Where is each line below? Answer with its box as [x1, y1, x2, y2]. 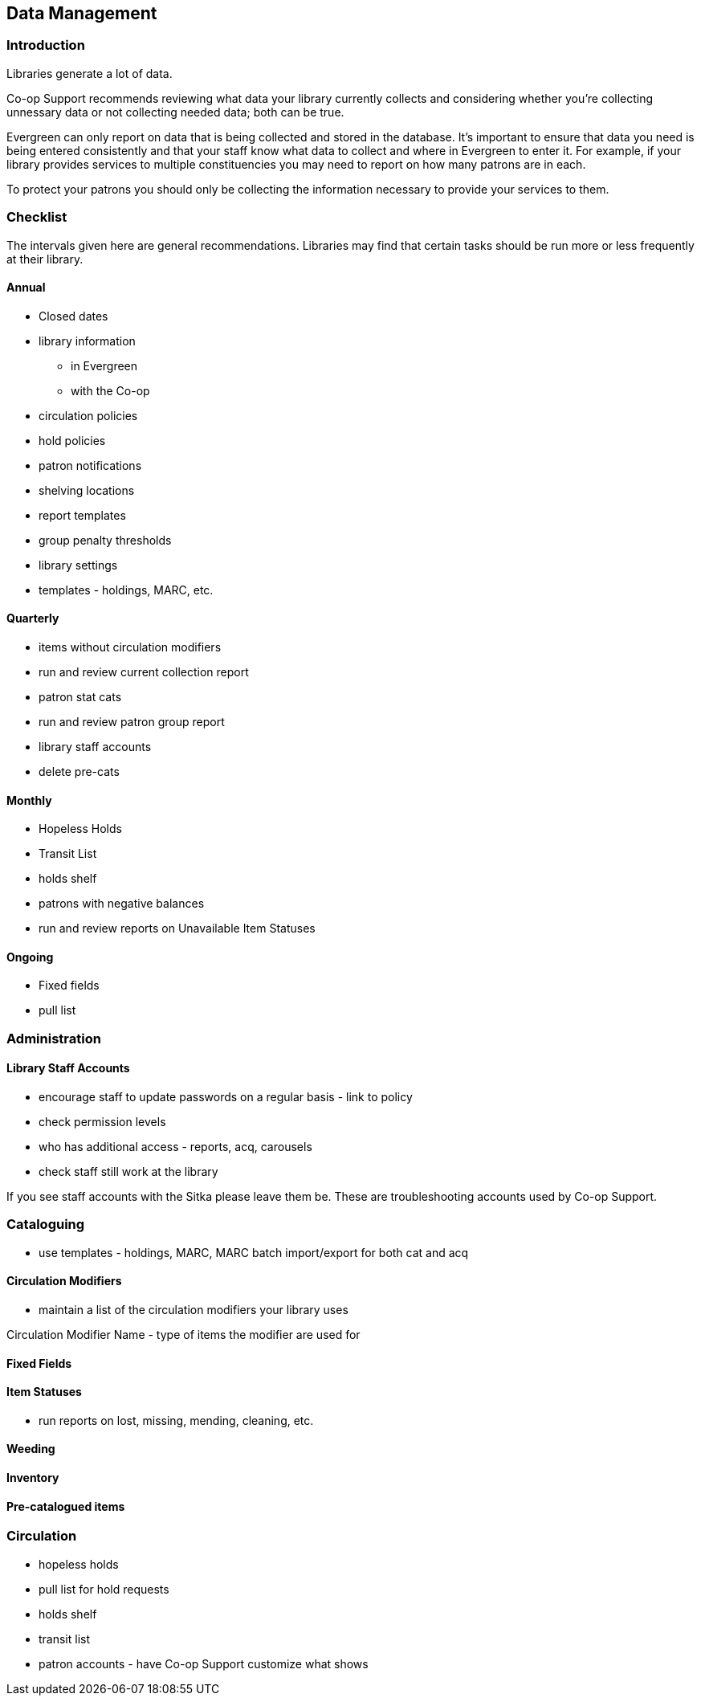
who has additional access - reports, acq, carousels [39, 1140, 312, 1154]
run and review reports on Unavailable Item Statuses [39, 921, 316, 936]
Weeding [6, 1442, 55, 1456]
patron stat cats [39, 689, 122, 704]
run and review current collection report [39, 664, 249, 679]
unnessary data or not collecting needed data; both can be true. [6, 104, 344, 119]
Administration [6, 1030, 101, 1047]
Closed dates [39, 308, 108, 323]
